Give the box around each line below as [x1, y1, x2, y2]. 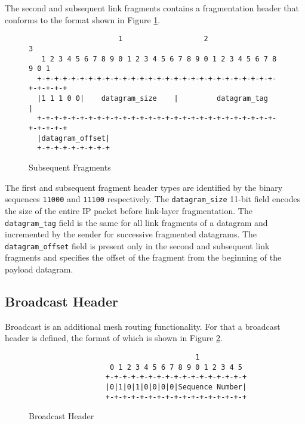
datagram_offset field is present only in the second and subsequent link [5, 239, 270, 252]
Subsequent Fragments [29, 161, 111, 174]
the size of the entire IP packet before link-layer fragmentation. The [5, 204, 252, 216]
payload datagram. [5, 263, 73, 275]
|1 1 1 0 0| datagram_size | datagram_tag [37, 94, 268, 103]
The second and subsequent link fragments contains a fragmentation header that [5, 2, 299, 14]
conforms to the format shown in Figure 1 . [5, 13, 161, 26]
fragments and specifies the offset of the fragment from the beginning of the [5, 251, 282, 264]
